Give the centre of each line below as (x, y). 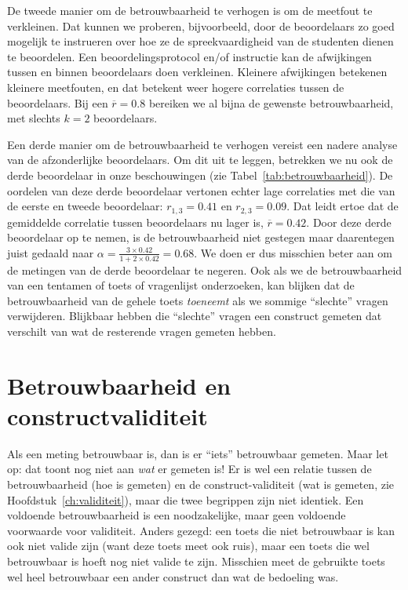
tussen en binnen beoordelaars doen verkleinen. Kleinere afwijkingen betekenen (197, 72)
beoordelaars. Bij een (58, 102)
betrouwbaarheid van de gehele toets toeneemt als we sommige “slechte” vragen (198, 300)
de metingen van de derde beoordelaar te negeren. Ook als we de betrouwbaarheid (205, 270)
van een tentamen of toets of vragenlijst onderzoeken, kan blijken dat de (181, 285)
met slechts (34, 118)
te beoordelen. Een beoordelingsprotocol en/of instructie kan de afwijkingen (189, 56)
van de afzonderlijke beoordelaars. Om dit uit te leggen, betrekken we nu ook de (200, 160)
